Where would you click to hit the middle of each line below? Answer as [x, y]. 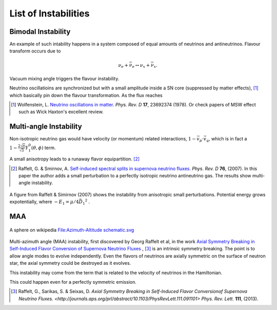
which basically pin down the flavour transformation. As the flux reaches [86, 95]
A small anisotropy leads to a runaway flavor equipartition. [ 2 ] [75, 159]
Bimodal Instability [40, 32]
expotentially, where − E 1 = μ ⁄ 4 [44, 202]
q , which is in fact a [226, 140]
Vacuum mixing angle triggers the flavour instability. [64, 78]
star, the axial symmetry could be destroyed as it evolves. [70, 263]
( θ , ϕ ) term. [43, 148]
